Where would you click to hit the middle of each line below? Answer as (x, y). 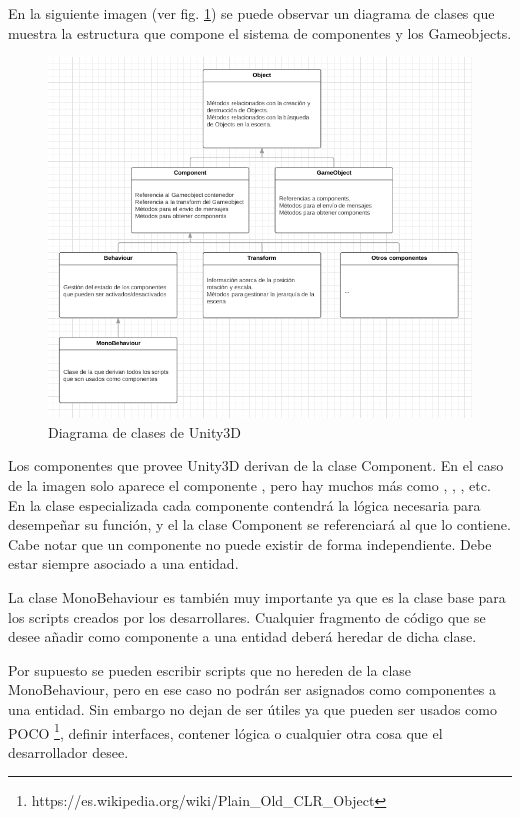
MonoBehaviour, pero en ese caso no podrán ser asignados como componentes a (252, 689)
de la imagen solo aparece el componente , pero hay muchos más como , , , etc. (249, 485)
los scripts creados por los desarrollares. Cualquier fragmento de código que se (247, 616)
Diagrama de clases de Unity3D (145, 431)
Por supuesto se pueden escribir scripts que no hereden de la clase (210, 669)
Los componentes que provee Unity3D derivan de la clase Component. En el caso (256, 465)
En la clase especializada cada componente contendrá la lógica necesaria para (244, 504)
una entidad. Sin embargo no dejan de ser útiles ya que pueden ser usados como (252, 708)
